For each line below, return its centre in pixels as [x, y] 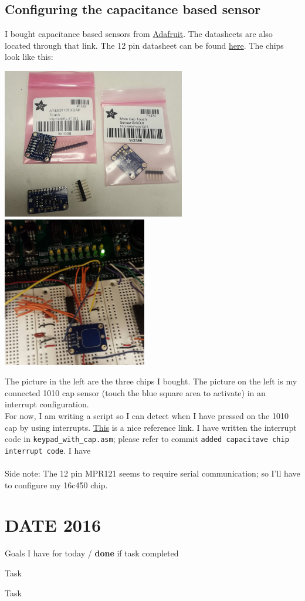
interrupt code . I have [48, 450]
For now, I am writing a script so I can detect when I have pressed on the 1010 [147, 416]
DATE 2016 [53, 525]
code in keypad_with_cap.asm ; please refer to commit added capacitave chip [147, 439]
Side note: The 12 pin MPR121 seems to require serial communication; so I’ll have [152, 473]
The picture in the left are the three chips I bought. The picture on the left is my [151, 381]
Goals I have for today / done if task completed [92, 553]
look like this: [29, 57]
